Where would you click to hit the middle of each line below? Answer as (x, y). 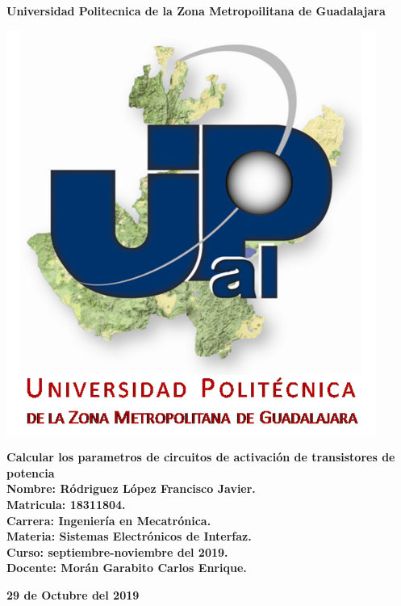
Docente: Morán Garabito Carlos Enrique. (127, 568)
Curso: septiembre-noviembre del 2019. (117, 551)
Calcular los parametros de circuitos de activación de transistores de (201, 457)
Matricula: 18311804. (66, 504)
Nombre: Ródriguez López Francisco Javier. (131, 488)
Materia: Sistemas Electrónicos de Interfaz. (129, 536)
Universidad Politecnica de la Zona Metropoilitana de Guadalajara (196, 11)
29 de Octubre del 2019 (73, 594)
